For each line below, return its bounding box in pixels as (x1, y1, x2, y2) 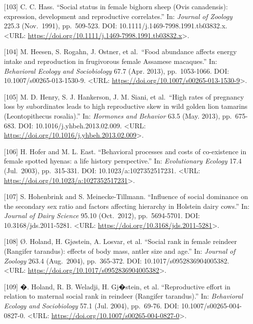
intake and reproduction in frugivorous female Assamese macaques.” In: (4, 56, 217, 66)
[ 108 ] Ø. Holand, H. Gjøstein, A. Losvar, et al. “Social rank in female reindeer (4, 236, 237, 246)
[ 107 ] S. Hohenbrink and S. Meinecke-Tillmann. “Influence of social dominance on (4, 191, 248, 202)
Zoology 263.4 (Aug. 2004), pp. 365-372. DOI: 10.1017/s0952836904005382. (4, 255, 230, 265)
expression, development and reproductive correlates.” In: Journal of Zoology (4, 11, 232, 21)
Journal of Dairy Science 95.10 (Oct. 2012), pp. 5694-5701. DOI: (4, 210, 200, 221)
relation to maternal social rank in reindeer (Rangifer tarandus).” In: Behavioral (4, 291, 243, 301)
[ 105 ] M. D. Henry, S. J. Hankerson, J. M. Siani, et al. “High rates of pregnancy (4, 91, 244, 101)
